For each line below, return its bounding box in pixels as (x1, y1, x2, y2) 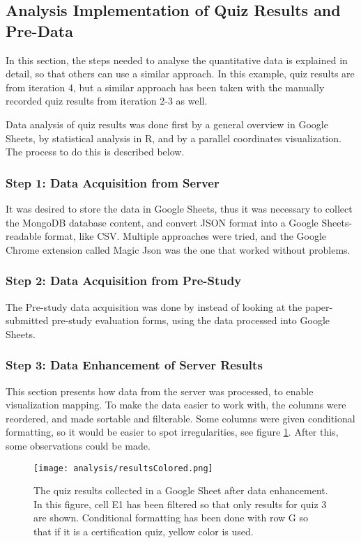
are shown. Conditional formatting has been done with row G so (33, 510, 309, 525)
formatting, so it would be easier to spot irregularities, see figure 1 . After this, (6, 425, 339, 439)
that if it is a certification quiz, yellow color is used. (33, 523, 254, 538)
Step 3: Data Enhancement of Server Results (6, 356, 263, 374)
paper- (305, 299, 333, 314)
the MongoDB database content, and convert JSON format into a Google (6, 215, 318, 229)
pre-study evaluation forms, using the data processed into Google (52, 313, 330, 328)
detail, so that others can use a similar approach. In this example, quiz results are (6, 66, 355, 81)
